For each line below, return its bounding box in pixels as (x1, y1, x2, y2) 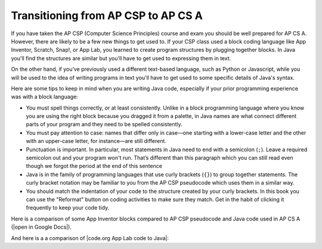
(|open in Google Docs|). (11, 223, 72, 231)
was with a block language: (11, 93, 79, 101)
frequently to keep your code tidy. (26, 204, 110, 211)
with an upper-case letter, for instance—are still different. (26, 138, 167, 145)
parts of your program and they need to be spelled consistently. (26, 121, 183, 128)
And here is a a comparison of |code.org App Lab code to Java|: (11, 234, 169, 241)
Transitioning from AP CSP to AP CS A (11, 9, 203, 22)
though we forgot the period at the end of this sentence (26, 163, 162, 170)
